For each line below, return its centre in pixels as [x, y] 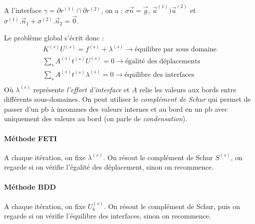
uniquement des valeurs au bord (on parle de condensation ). [96, 118]
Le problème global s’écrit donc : [54, 38]
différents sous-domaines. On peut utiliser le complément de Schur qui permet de [127, 99]
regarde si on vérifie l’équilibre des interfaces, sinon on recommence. [108, 216]
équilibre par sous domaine [176, 50]
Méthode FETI [31, 138]
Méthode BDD [30, 186]
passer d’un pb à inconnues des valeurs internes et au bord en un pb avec [116, 109]
